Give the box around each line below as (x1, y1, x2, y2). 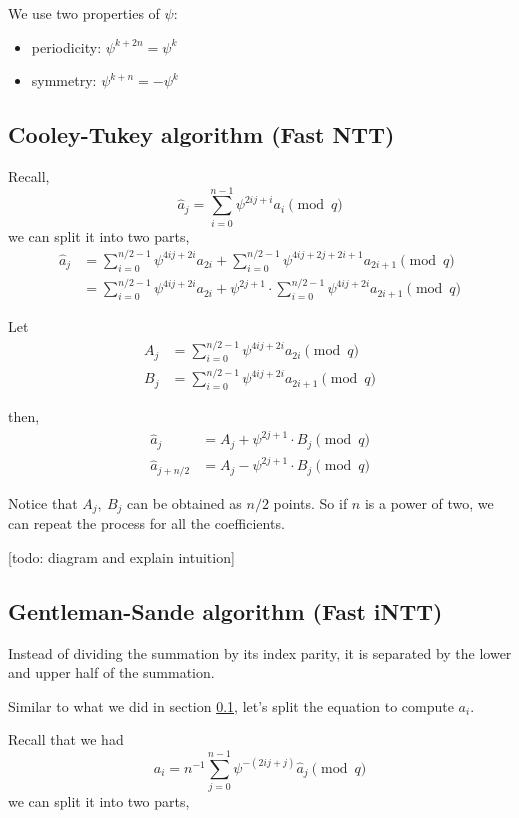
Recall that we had (8, 729, 124, 750)
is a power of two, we (364, 492, 494, 513)
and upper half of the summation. (8, 662, 215, 683)
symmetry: (31, 70, 97, 91)
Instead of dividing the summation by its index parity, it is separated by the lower (8, 642, 512, 663)
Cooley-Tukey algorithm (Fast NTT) (8, 119, 395, 150)
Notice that (8, 492, 78, 513)
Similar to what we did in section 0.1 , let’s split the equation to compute (8, 695, 454, 716)
